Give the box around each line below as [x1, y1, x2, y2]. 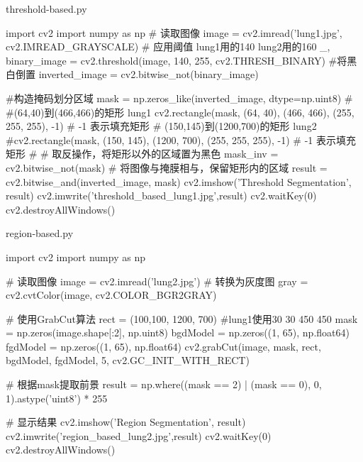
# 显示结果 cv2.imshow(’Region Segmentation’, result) [6, 414, 246, 429]
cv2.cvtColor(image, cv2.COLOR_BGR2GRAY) [6, 287, 217, 302]
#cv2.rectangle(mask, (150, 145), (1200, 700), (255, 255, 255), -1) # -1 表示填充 [6, 132, 356, 147]
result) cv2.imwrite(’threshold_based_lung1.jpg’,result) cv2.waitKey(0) [6, 188, 317, 203]
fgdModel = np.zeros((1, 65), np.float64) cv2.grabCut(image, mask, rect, [6, 339, 321, 353]
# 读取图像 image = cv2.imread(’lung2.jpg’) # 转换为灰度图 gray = [6, 273, 308, 288]
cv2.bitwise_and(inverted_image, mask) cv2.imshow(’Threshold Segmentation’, [6, 174, 352, 189]
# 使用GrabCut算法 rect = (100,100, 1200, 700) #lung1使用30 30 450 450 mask [6, 311, 358, 326]
